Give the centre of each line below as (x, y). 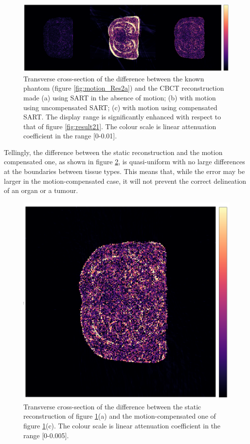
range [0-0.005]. (46, 435)
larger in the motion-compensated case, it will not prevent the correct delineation (125, 181)
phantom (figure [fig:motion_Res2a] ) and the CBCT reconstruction (124, 88)
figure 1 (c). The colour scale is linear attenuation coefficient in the (122, 426)
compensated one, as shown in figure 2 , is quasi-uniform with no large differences (125, 162)
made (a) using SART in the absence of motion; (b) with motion (120, 97)
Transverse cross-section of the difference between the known (114, 78)
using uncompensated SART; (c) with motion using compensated (120, 107)
